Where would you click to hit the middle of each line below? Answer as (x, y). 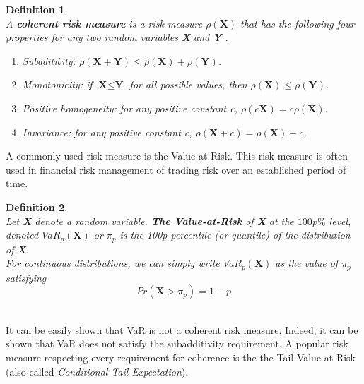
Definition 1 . (37, 9)
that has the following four (298, 23)
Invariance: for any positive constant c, (107, 132)
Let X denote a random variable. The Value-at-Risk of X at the (150, 221)
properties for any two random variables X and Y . (117, 37)
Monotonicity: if (57, 84)
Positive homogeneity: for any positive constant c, (130, 108)
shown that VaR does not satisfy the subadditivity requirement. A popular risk (177, 343)
